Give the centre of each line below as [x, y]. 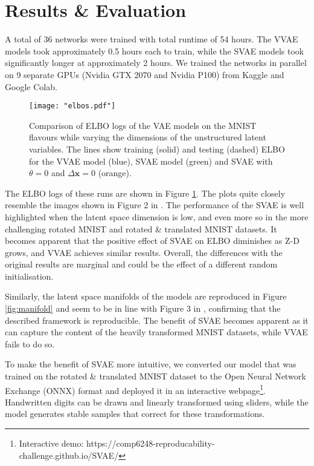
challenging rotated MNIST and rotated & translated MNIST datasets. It [141, 228]
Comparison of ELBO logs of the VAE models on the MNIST [143, 125]
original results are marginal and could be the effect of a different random [141, 264]
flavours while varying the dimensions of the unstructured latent [148, 137]
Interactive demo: [51, 443]
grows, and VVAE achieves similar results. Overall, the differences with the [144, 252]
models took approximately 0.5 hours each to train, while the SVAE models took [155, 51]
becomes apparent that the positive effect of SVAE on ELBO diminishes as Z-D [152, 241]
